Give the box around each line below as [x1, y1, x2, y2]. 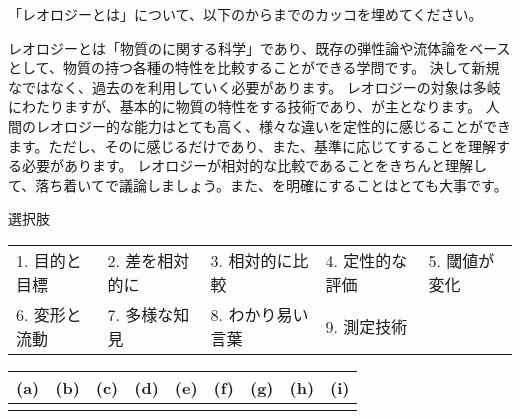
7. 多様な [107, 302, 174, 326]
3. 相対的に [210, 248, 293, 272]
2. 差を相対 [107, 248, 190, 272]
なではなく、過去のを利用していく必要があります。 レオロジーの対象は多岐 [8, 76, 501, 97]
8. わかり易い [210, 302, 309, 326]
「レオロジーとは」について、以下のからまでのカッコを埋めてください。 [8, 4, 483, 24]
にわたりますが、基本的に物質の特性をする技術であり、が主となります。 [8, 96, 482, 117]
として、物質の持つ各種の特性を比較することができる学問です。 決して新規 [8, 57, 500, 78]
